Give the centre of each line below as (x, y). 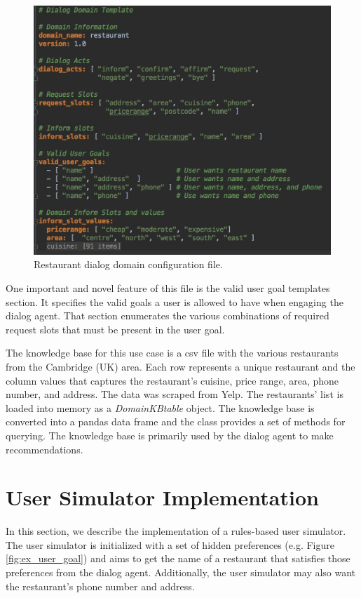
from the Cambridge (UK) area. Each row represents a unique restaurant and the (180, 366)
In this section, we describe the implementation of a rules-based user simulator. (176, 531)
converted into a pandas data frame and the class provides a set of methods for (176, 421)
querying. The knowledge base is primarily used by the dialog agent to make (170, 435)
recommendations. (45, 449)
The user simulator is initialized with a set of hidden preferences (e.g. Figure (170, 544)
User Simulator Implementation (162, 497)
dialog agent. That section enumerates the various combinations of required (168, 315)
